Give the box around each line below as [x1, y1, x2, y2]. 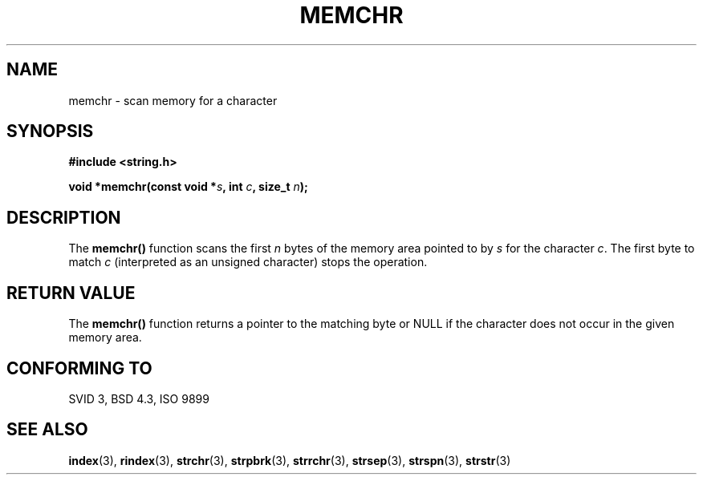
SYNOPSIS [6, 121, 94, 142]
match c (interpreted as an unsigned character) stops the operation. [68, 255, 428, 269]
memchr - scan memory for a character [68, 93, 278, 107]
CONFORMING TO [6, 358, 152, 378]
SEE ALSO [6, 419, 88, 440]
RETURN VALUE [6, 282, 136, 303]
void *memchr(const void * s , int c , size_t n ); [68, 180, 308, 194]
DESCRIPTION [6, 207, 121, 228]
